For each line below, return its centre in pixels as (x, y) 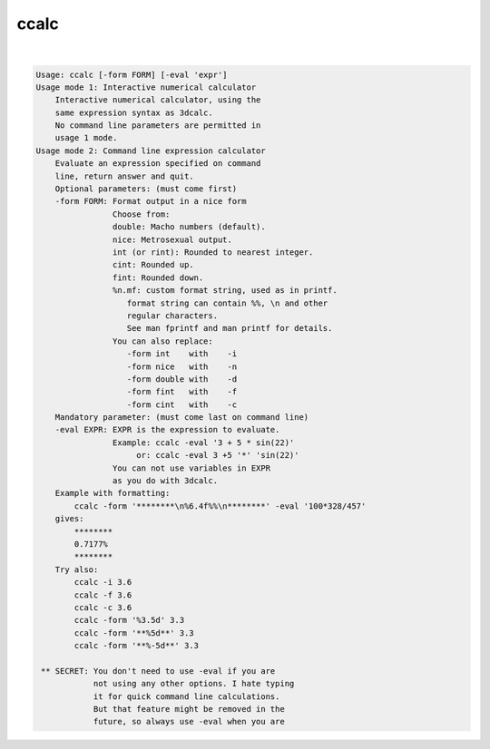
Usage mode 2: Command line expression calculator (151, 151)
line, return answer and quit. (124, 176)
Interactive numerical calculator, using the (158, 100)
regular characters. (172, 316)
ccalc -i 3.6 (103, 582)
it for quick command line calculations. (186, 696)
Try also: (77, 569)
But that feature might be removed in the (189, 709)
